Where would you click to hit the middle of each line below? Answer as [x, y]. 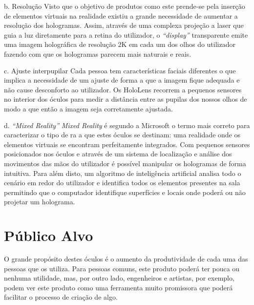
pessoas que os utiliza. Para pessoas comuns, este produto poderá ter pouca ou [122, 268]
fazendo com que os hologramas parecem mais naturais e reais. [98, 54]
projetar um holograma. [40, 202]
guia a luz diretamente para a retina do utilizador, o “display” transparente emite [126, 34]
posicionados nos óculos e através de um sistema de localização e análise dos [118, 154]
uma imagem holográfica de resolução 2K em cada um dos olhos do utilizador [120, 44]
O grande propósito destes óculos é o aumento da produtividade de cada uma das [126, 259]
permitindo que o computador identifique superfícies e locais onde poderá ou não [125, 192]
